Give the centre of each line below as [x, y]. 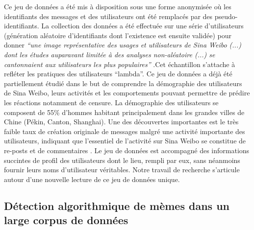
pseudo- [226, 16]
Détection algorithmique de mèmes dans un [117, 205]
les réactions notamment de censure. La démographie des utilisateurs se [111, 102]
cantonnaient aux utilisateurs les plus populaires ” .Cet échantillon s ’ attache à [120, 64]
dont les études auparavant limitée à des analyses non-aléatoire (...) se [110, 54]
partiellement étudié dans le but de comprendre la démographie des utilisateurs [123, 83]
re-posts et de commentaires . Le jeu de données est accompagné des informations [127, 150]
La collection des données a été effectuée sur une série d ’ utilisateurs [142, 26]
